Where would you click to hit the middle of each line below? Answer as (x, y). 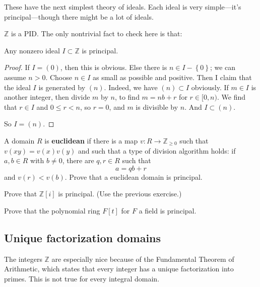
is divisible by (157, 106)
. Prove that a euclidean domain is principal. (134, 176)
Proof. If (17, 67)
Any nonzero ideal (32, 50)
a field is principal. (168, 210)
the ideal (17, 87)
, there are (78, 160)
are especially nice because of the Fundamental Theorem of (143, 259)
